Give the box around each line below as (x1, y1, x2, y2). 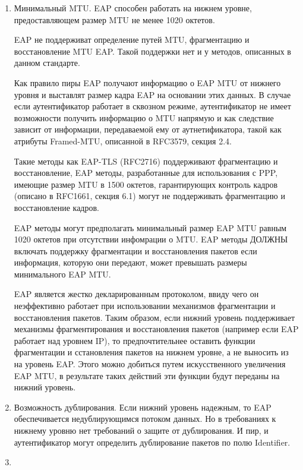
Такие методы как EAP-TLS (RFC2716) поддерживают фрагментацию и (14, 154, 278, 167)
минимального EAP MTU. (14, 267, 111, 280)
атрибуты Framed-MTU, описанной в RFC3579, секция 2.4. (14, 134, 232, 147)
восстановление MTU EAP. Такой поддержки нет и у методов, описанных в (14, 45, 291, 57)
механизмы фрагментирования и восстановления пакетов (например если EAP (14, 323, 299, 335)
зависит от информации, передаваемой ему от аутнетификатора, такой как (14, 123, 282, 135)
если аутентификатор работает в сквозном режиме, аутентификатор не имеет (14, 100, 291, 112)
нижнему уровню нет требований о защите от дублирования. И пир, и (14, 424, 269, 436)
